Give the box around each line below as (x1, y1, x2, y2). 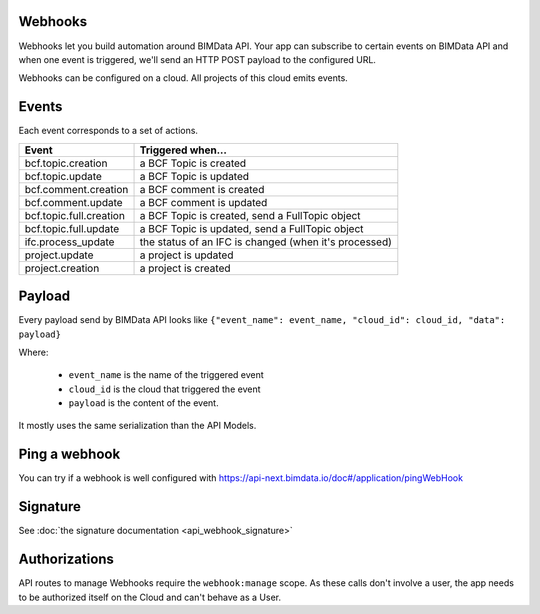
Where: (18, 346, 49, 358)
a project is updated (139, 248, 234, 262)
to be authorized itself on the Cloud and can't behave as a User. (18, 591, 282, 603)
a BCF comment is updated (139, 195, 268, 209)
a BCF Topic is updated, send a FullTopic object (139, 221, 364, 235)
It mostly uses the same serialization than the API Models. (18, 420, 257, 432)
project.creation (24, 261, 100, 275)
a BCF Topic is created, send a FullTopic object (139, 208, 361, 222)
